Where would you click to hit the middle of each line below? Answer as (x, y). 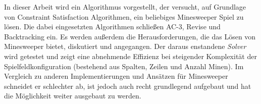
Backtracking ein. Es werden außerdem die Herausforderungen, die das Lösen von (130, 36)
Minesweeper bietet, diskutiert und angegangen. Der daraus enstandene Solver (125, 46)
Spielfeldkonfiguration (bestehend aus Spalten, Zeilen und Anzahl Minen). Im (124, 66)
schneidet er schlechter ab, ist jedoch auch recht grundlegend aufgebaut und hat (128, 86)
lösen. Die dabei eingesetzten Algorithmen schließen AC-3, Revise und (112, 27)
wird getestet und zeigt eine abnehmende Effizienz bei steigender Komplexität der (130, 56)
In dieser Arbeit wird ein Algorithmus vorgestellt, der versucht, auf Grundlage (125, 7)
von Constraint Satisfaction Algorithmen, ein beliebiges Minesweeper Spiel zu (124, 16)
